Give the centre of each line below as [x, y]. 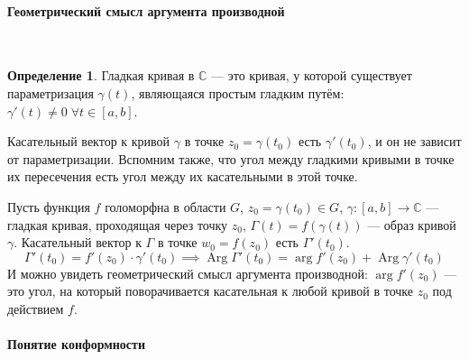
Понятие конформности [77, 344]
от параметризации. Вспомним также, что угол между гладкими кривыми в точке [231, 158]
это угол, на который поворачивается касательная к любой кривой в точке [211, 291]
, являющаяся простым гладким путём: [238, 92]
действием [36, 308]
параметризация [51, 92]
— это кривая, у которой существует [312, 75]
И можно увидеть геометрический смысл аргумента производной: [188, 273]
